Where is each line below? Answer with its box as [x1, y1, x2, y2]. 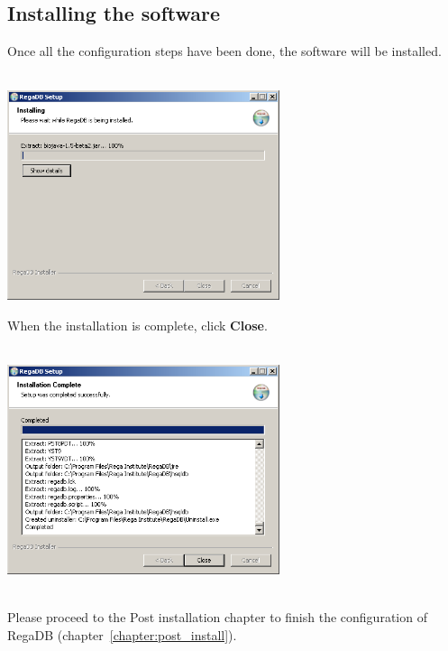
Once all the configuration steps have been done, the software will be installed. [7, 42, 442, 60]
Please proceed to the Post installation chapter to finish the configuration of [7, 608, 427, 627]
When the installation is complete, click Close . [7, 316, 268, 334]
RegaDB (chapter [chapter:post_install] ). [7, 625, 237, 644]
